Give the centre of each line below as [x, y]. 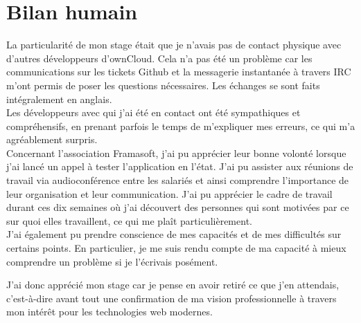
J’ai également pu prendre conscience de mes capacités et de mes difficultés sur [174, 234]
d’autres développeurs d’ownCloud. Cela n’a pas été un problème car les [159, 58]
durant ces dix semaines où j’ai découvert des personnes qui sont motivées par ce [178, 207]
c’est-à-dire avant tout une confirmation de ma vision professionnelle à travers [171, 298]
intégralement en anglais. [59, 99]
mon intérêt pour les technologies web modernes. [109, 312]
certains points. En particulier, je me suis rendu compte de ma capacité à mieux [176, 248]
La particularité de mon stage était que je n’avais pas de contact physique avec [174, 45]
